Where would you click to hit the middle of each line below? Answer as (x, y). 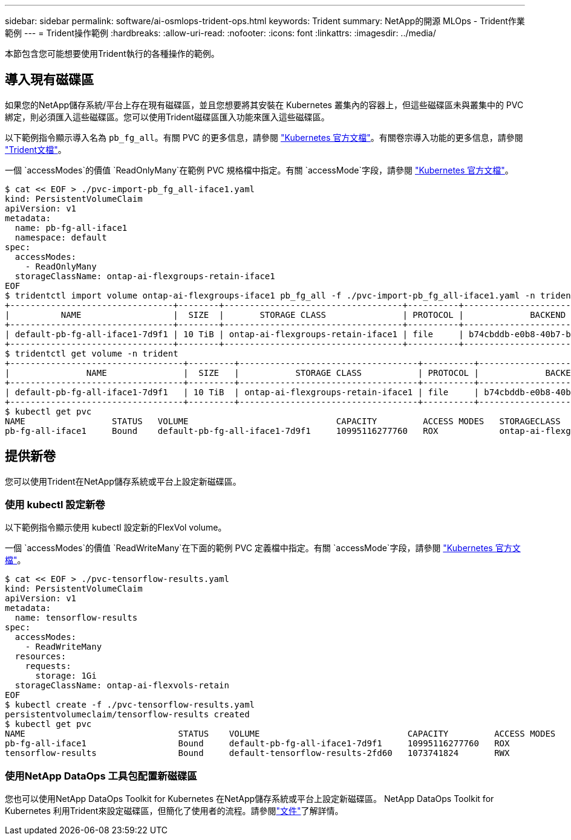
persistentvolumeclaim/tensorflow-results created (127, 715)
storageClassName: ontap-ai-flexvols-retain (122, 686)
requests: (48, 666)
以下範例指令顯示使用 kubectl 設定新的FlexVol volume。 (116, 528)
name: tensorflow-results (76, 618)
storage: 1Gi (66, 676)
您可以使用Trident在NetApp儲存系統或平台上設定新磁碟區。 (123, 481)
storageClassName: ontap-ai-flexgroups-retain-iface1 (145, 276)
